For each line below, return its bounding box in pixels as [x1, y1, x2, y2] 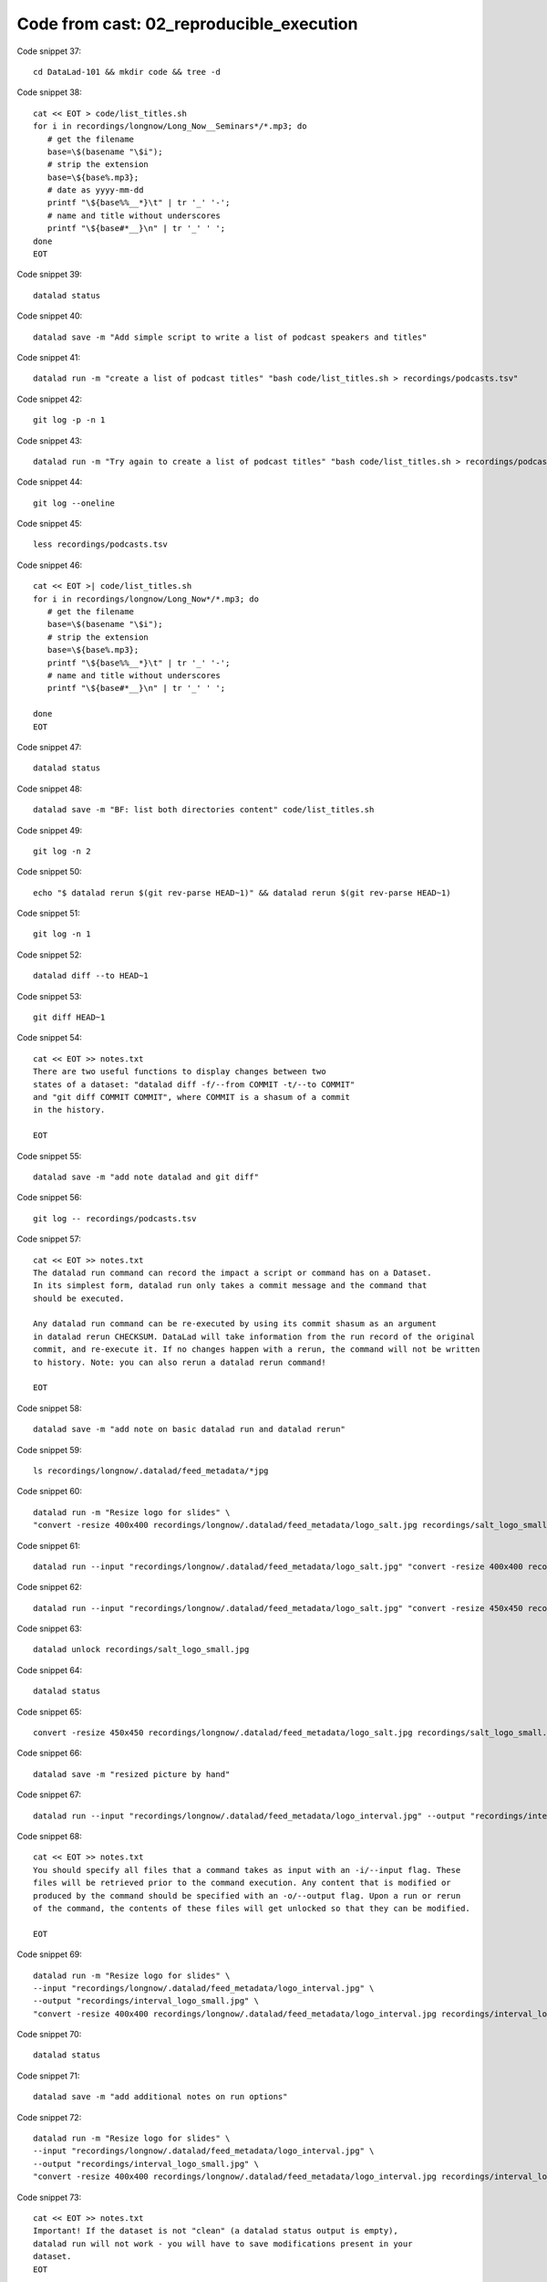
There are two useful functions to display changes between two [33, 1066, 327, 1077]
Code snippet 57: [16, 1233, 81, 1245]
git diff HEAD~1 [33, 1012, 106, 1022]
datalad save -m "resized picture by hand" [33, 1769, 231, 1779]
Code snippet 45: [16, 518, 82, 529]
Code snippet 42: [16, 393, 82, 404]
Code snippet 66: [16, 1748, 82, 1759]
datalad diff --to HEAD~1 [33, 970, 150, 981]
